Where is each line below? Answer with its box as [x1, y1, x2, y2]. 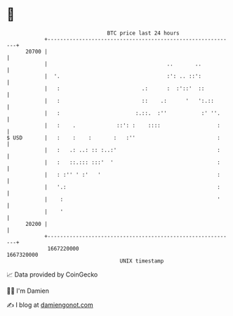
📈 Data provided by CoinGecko [6, 270, 98, 279]
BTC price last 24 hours [107, 30, 180, 37]
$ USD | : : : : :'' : [6, 134, 220, 141]
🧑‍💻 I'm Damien [6, 286, 50, 295]
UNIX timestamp [119, 257, 164, 265]
